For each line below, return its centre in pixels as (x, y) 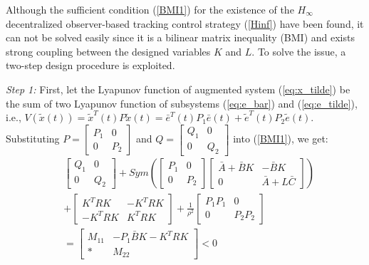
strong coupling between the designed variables (108, 51)
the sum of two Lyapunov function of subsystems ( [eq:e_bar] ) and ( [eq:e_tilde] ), (182, 103)
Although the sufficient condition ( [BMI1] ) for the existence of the (150, 9)
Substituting (33, 139)
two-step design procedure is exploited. (90, 65)
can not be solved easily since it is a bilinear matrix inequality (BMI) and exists (180, 37)
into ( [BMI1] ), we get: (281, 139)
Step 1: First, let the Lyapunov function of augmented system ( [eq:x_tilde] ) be (178, 89)
